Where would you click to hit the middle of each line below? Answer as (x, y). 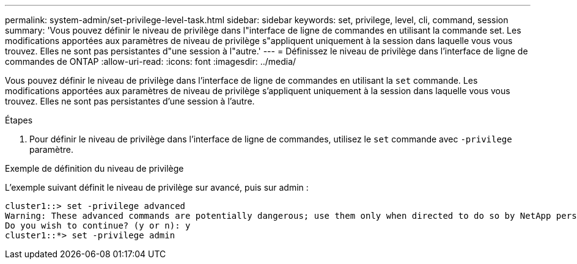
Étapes (19, 120)
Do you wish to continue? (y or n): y (98, 226)
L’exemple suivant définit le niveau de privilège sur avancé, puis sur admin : (157, 187)
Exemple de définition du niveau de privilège (94, 168)
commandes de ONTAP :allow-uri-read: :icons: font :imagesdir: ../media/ (151, 61)
